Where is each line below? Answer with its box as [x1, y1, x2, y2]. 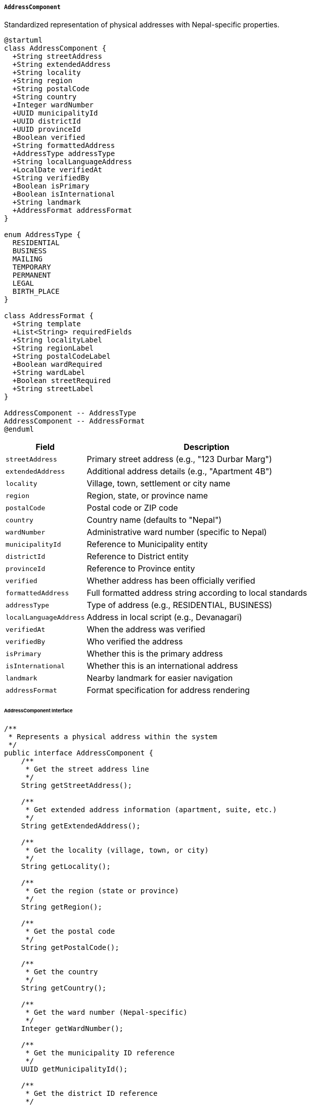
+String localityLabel [12, 336, 102, 345]
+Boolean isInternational [12, 190, 115, 199]
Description [184, 442, 230, 452]
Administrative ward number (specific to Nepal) [86, 527, 267, 538]
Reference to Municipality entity [86, 539, 208, 550]
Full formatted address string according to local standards [86, 588, 307, 598]
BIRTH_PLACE [12, 287, 60, 296]
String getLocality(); [21, 862, 111, 871]
